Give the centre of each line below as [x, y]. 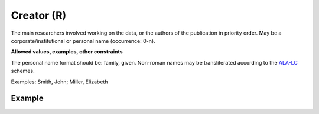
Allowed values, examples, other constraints [67, 52]
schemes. [23, 71]
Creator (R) [39, 15]
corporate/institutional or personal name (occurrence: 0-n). [83, 41]
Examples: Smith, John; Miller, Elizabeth [59, 82]
